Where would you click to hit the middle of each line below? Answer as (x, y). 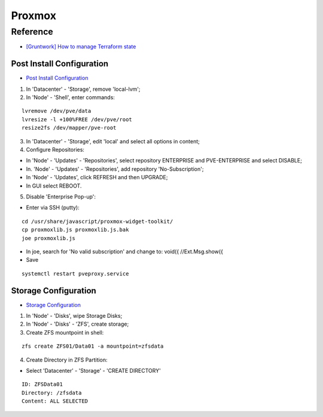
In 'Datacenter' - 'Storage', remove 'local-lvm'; (83, 89)
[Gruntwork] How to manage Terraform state (81, 47)
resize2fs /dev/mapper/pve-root (69, 128)
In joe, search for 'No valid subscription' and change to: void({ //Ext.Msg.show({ (125, 252)
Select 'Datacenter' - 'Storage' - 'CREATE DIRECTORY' (93, 370)
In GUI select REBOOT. (54, 186)
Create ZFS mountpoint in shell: (65, 332)
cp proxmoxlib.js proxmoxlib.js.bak (75, 230)
